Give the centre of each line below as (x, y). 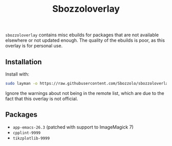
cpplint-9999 (27, 133)
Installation (24, 62)
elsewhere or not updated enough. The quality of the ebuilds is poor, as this (85, 40)
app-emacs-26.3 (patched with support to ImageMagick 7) (73, 127)
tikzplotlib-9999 (31, 138)
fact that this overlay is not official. (42, 99)
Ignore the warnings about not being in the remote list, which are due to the (85, 93)
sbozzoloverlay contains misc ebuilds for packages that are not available (82, 35)
